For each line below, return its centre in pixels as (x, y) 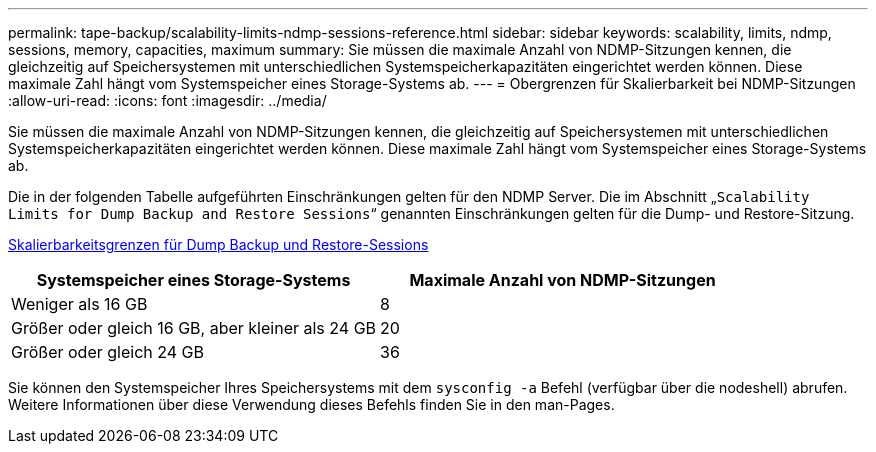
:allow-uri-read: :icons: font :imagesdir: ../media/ (167, 100)
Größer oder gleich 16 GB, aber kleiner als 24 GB (194, 328)
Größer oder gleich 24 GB (107, 352)
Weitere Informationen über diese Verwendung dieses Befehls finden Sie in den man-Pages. (311, 404)
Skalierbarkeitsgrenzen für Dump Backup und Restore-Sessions (218, 244)
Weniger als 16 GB (79, 304)
